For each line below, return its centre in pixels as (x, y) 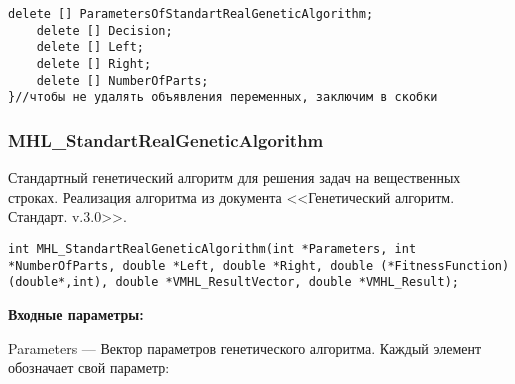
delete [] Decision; (104, 30)
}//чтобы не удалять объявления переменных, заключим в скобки (223, 97)
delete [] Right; (94, 63)
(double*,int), (58, 282)
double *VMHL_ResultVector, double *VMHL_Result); (287, 282)
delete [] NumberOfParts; (122, 80)
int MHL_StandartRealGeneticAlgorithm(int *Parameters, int (212, 248)
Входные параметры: (76, 313)
